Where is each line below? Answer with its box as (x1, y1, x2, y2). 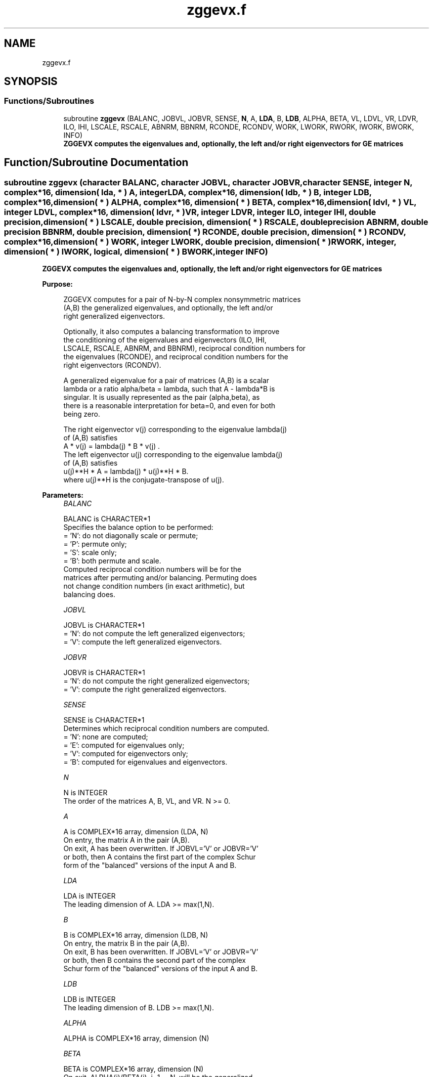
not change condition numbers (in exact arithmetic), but (63, 582, 245, 591)
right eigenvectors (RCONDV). (63, 361, 162, 370)
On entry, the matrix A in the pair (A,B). (63, 836, 190, 845)
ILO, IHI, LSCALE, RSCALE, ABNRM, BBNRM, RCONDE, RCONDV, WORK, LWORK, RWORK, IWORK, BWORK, (63, 122, 414, 131)
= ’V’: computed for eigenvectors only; (63, 749, 188, 758)
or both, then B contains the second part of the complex (63, 956, 246, 965)
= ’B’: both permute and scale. (63, 557, 161, 565)
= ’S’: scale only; (63, 548, 117, 557)
